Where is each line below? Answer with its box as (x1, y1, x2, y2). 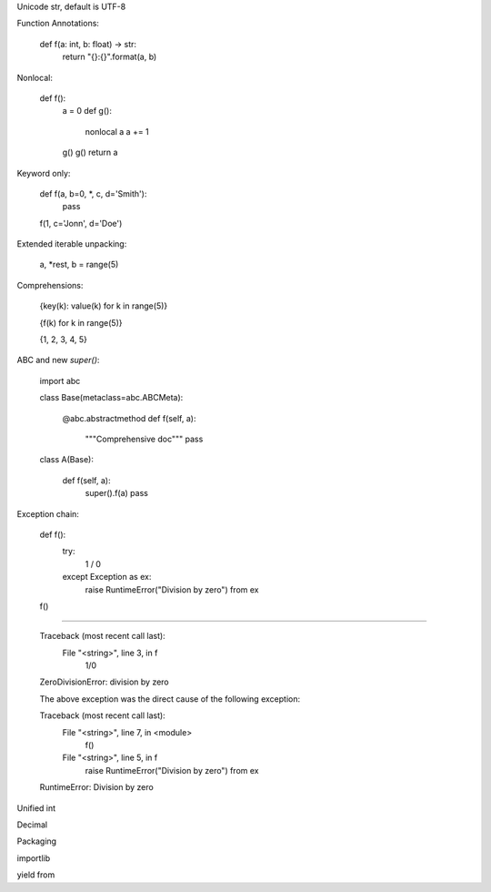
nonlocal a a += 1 (85, 126, 149, 137)
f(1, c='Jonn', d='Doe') (39, 218, 123, 228)
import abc (39, 375, 81, 386)
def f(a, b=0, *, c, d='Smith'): (39, 188, 147, 199)
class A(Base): (39, 454, 95, 465)
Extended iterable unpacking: (16, 238, 127, 249)
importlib (16, 852, 51, 864)
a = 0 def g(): (62, 106, 113, 117)
